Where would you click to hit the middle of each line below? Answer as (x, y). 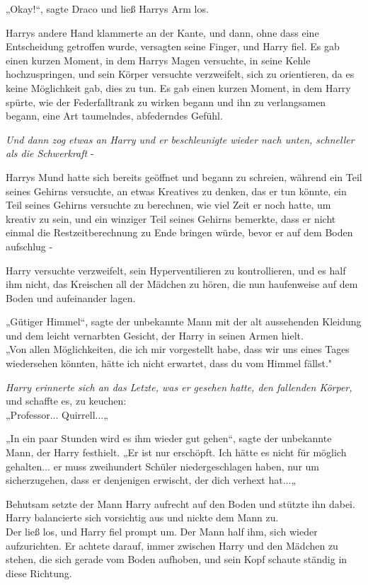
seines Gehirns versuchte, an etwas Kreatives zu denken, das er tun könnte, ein (176, 191)
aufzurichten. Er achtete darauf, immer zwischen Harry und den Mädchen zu (172, 545)
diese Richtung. (39, 573)
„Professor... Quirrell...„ (57, 414)
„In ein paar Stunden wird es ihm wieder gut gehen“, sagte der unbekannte (169, 438)
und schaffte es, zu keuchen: (66, 401)
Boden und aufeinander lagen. (71, 297)
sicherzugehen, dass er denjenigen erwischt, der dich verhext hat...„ (151, 480)
